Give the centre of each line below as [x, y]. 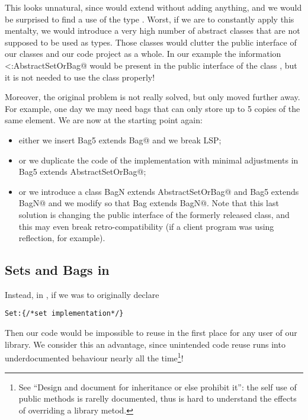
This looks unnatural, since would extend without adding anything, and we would [153, 7]
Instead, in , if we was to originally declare [82, 294]
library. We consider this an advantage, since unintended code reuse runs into [145, 344]
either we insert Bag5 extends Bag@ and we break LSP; [120, 140]
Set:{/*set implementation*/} [64, 314]
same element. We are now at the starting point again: [104, 120]
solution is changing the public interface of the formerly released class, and [154, 214]
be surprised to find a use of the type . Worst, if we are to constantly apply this [150, 19]
